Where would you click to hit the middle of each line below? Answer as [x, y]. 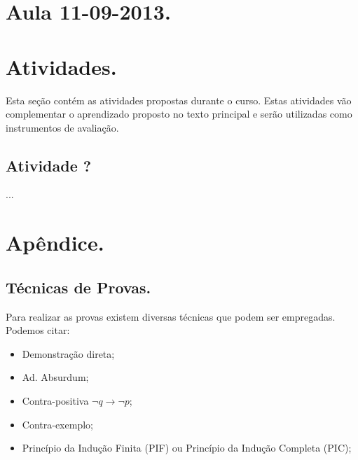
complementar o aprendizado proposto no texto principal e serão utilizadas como [179, 114]
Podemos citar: [38, 330]
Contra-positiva [55, 401]
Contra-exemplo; [57, 424]
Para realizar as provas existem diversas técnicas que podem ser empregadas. [171, 316]
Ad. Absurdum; [55, 377]
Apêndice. [55, 243]
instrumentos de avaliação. [62, 127]
